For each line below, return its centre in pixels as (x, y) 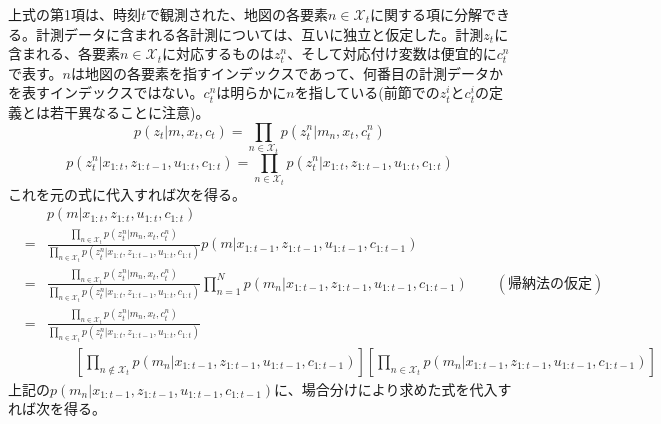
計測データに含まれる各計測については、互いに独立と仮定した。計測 (259, 33)
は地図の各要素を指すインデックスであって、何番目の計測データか (287, 72)
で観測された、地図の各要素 (237, 14)
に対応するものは (218, 53)
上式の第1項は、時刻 (74, 14)
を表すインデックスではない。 (106, 92)
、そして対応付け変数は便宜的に (392, 53)
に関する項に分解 (426, 14)
